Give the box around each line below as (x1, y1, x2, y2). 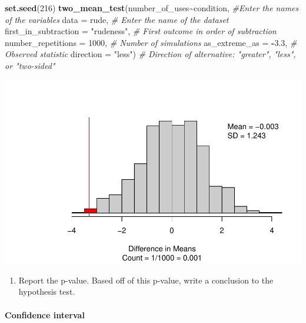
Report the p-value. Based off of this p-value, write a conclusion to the (18, 273, 274, 286)
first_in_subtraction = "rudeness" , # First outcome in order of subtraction (5, 25, 277, 37)
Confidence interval (5, 308, 85, 321)
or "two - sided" (5, 59, 55, 71)
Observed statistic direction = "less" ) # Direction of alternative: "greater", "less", (5, 48, 296, 60)
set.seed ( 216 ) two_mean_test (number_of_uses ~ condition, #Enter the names (5, 2, 299, 14)
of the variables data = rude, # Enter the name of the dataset (5, 13, 229, 25)
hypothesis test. (18, 285, 75, 298)
